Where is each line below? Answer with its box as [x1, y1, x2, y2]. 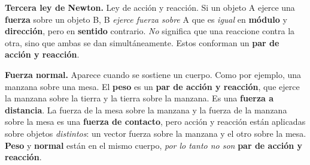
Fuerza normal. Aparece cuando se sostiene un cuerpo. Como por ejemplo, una [5, 68, 302, 80]
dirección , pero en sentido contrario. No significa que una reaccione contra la [5, 25, 295, 37]
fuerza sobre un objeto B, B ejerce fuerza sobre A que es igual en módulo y [5, 13, 287, 25]
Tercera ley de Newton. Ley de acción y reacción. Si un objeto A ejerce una [5, 1, 295, 13]
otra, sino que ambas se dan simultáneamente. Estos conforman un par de [5, 36, 279, 49]
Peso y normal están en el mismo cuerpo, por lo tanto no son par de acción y [5, 139, 303, 151]
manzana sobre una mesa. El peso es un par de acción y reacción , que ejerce [5, 80, 300, 92]
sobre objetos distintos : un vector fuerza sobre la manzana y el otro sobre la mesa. [5, 127, 306, 139]
